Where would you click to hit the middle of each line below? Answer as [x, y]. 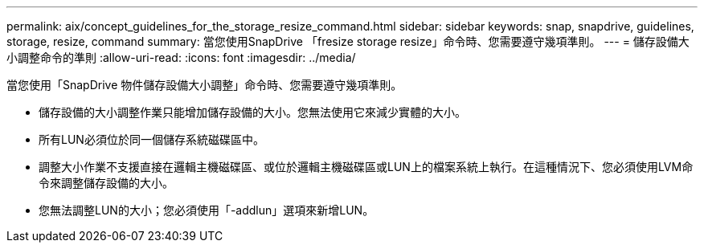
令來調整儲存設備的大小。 [106, 183]
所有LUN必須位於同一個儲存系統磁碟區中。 [151, 139]
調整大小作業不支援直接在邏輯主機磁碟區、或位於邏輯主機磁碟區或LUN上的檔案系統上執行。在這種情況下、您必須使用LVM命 [366, 167]
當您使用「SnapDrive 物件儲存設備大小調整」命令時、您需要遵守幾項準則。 [205, 85]
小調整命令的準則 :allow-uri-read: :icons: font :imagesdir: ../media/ [181, 57]
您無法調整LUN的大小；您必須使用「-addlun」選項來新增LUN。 [207, 210]
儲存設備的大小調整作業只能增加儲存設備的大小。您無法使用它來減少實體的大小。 [252, 112]
